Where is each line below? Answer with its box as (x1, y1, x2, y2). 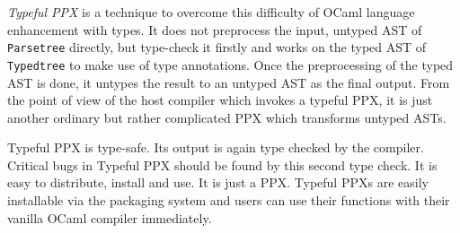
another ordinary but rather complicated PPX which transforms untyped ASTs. (7, 108, 447, 126)
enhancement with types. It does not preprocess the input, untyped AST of (7, 20, 422, 39)
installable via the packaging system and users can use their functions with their (7, 191, 450, 210)
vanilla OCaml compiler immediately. (7, 208, 212, 227)
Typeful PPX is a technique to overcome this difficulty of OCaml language (7, 3, 415, 21)
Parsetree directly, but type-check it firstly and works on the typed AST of (7, 38, 427, 56)
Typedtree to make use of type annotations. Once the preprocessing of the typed (7, 55, 454, 73)
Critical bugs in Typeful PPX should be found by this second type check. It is (7, 155, 438, 174)
